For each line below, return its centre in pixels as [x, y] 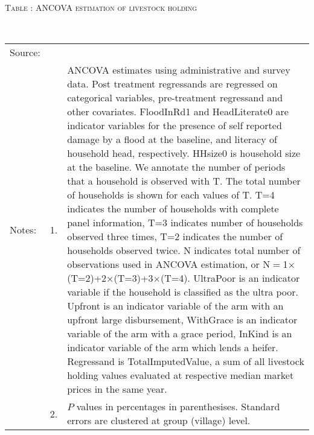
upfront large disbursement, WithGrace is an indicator [182, 320]
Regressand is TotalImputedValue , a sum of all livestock [186, 361]
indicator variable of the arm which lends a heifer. [173, 348]
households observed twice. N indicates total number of [184, 250]
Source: [25, 52]
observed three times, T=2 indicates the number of [175, 237]
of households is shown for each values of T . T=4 [171, 195]
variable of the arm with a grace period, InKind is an [180, 334]
